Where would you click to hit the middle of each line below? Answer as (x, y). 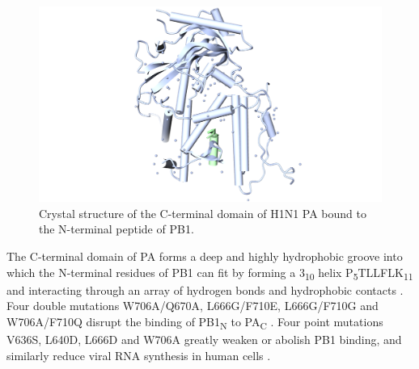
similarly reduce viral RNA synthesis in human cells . (139, 355)
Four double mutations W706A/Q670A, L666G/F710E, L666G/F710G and (193, 306)
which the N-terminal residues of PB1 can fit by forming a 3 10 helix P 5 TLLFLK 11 (210, 273)
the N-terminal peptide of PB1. (116, 229)
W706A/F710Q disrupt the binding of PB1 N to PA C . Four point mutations (195, 322)
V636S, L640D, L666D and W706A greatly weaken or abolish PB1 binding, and (204, 340)
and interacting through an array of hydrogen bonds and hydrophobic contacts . (205, 289)
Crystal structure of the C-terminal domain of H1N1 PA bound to (203, 213)
